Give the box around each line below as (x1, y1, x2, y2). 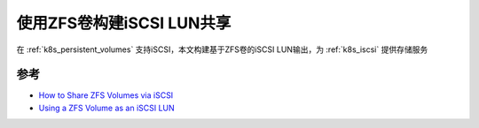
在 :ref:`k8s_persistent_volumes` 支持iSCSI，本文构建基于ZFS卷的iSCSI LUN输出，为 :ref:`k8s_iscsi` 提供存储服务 (16, 44, 428, 55)
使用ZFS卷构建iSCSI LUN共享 (16, 13, 232, 33)
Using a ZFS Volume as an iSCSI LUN (38, 102, 175, 113)
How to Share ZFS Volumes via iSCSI (38, 90, 174, 101)
